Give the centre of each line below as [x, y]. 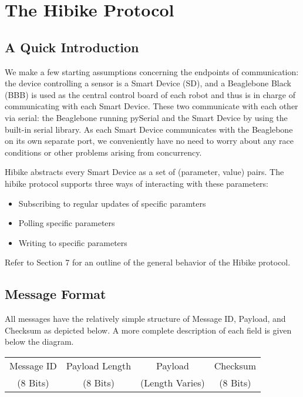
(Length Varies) [173, 382]
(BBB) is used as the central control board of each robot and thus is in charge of [150, 94]
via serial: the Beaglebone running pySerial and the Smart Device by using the [146, 117]
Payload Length [99, 365]
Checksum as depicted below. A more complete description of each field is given [148, 330]
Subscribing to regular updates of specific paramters [112, 203]
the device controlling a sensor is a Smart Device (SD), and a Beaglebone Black [148, 83]
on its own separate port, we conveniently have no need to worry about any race [149, 141]
